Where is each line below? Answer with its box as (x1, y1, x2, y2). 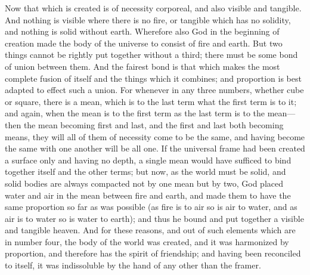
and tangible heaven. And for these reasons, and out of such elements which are (5, 224, 296, 236)
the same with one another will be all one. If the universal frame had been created (5, 142, 305, 155)
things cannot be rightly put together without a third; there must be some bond (5, 48, 298, 61)
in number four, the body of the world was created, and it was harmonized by (5, 235, 289, 248)
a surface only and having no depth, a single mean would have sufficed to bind (5, 153, 292, 166)
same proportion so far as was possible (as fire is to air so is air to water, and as (5, 200, 297, 213)
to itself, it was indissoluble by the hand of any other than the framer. (5, 259, 261, 271)
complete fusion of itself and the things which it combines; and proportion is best (5, 72, 302, 84)
